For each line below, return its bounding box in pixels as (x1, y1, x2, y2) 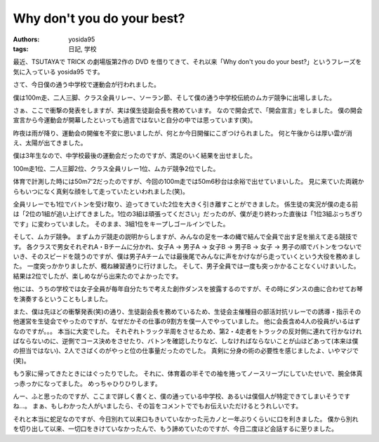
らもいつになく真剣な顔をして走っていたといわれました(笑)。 (13, 187, 189, 196)
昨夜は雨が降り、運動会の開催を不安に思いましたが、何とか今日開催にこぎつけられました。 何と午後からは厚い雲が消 (13, 128, 352, 137)
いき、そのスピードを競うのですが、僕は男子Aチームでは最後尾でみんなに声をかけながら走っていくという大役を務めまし (13, 252, 361, 260)
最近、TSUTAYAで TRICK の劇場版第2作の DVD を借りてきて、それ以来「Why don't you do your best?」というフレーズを (13, 58, 362, 66)
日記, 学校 (68, 44, 97, 53)
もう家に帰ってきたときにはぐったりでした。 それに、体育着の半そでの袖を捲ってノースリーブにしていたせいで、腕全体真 (13, 369, 363, 378)
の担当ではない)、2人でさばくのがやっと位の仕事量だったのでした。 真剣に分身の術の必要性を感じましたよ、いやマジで (13, 347, 359, 355)
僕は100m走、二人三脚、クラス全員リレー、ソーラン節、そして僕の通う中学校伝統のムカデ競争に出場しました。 (13, 93, 336, 102)
